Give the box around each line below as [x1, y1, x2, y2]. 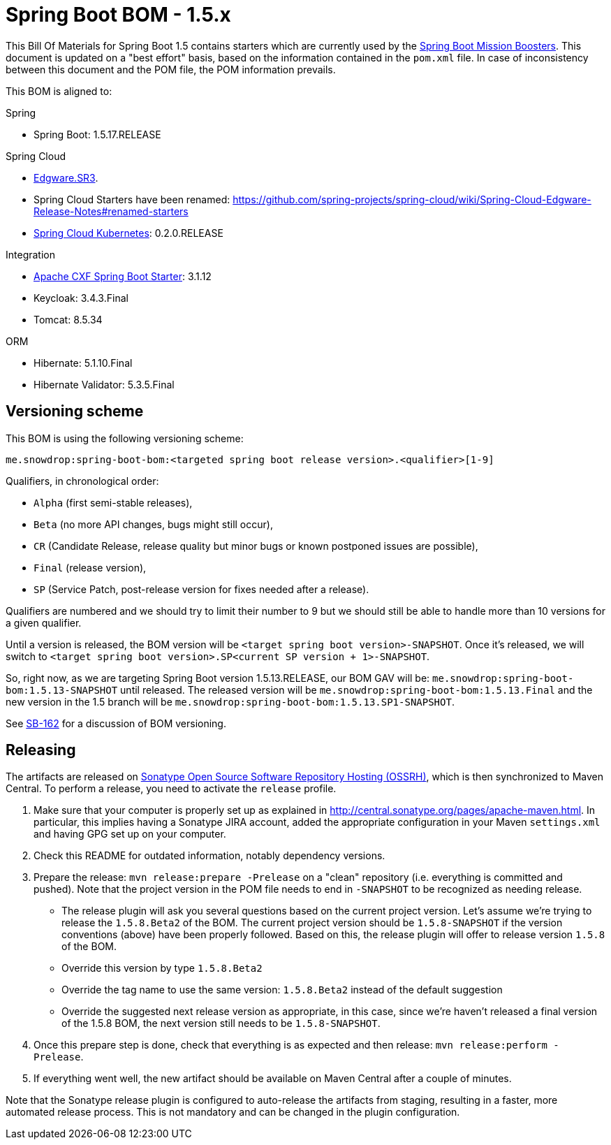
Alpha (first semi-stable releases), [34, 496, 193, 509]
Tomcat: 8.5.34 [34, 313, 103, 326]
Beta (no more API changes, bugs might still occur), [34, 518, 273, 530]
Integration [6, 248, 55, 261]
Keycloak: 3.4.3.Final [34, 291, 128, 304]
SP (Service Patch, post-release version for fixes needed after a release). [34, 583, 369, 595]
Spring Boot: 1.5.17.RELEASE [34, 128, 161, 140]
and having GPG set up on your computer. [34, 828, 226, 840]
